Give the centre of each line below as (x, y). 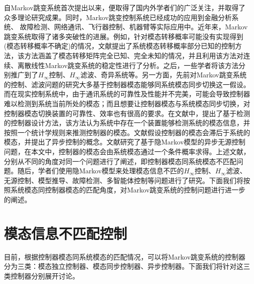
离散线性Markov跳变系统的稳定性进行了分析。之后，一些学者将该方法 (128, 65)
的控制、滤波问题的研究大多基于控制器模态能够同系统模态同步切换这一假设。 (127, 84)
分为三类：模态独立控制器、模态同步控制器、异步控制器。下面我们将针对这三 (127, 266)
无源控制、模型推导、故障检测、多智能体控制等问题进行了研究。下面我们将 (124, 180)
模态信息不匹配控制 (66, 233)
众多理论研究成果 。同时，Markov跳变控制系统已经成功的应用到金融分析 (118, 17)
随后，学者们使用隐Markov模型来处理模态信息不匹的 (101, 171)
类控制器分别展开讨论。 (42, 275)
